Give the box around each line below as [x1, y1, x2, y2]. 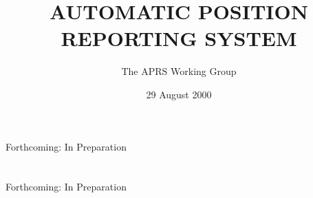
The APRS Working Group [121, 64, 237, 78]
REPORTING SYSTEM [61, 24, 297, 52]
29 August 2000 [146, 87, 212, 101]
